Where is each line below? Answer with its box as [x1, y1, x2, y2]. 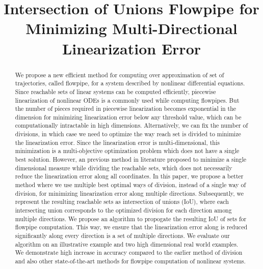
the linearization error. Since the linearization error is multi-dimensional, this [15, 138, 220, 146]
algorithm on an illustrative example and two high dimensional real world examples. [15, 240, 239, 248]
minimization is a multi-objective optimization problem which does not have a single [15, 146, 240, 155]
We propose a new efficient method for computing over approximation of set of [15, 70, 224, 79]
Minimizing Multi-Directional [25, 18, 238, 39]
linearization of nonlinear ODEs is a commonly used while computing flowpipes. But [15, 96, 240, 104]
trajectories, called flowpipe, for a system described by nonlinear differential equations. [15, 79, 245, 87]
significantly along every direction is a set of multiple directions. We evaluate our [15, 231, 230, 240]
